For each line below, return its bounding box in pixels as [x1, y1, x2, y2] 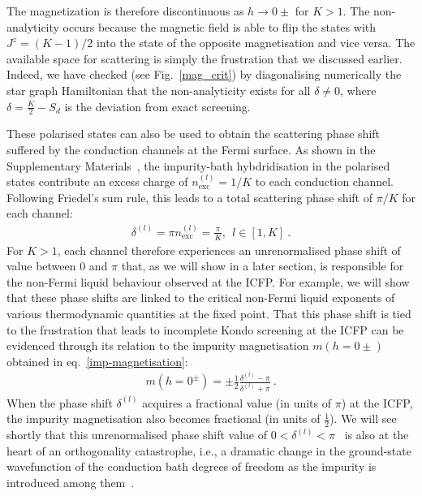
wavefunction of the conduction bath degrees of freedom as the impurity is [6, 458, 377, 475]
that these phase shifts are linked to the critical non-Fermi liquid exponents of [6, 289, 395, 306]
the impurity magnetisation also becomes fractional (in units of [6, 410, 321, 427]
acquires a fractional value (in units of [142, 394, 332, 411]
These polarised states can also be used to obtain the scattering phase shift [6, 125, 381, 142]
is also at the [344, 426, 409, 443]
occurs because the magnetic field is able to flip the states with [62, 18, 376, 35]
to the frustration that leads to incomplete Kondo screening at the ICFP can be [6, 321, 404, 338]
